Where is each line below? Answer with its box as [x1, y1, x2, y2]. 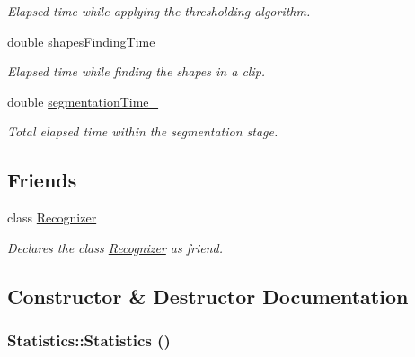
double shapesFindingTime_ [7, 31, 164, 50]
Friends [7, 166, 77, 194]
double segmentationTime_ [7, 91, 159, 110]
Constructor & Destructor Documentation [7, 282, 409, 309]
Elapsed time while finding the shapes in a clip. [7, 62, 266, 81]
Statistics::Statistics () [7, 329, 171, 352]
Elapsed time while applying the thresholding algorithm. [7, 2, 311, 20]
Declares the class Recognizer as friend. [7, 238, 223, 257]
